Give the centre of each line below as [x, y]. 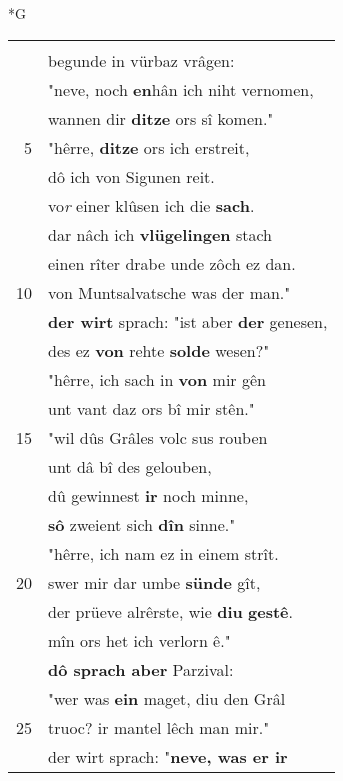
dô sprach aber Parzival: [141, 669]
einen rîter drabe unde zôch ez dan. [172, 263]
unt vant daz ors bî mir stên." [151, 408]
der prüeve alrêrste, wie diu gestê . [170, 611]
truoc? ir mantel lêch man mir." [159, 727]
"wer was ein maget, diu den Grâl [167, 698]
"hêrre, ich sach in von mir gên [157, 379]
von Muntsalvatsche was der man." [169, 292]
